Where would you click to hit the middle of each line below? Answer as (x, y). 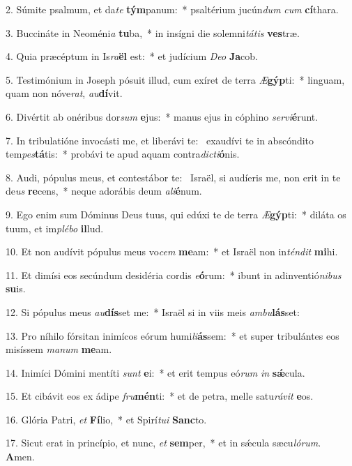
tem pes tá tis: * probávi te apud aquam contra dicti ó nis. (123, 154)
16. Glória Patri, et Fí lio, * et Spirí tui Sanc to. (106, 419)
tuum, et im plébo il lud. (55, 228)
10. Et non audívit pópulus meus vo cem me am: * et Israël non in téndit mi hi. (172, 251)
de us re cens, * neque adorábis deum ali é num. (104, 191)
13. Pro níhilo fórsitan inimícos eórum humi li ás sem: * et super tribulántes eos (173, 335)
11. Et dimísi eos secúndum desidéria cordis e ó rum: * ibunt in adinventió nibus (174, 275)
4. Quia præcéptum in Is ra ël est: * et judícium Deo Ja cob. (132, 56)
